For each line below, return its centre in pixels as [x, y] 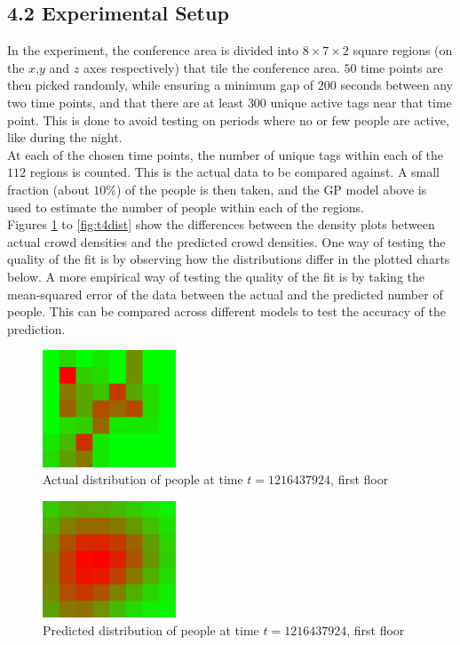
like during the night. [65, 137]
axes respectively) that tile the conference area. [211, 67]
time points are [402, 67]
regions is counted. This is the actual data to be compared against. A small [235, 172]
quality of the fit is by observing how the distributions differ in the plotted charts [229, 259]
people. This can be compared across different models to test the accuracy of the [226, 311]
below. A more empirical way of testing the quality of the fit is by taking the [216, 276]
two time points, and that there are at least [126, 102]
